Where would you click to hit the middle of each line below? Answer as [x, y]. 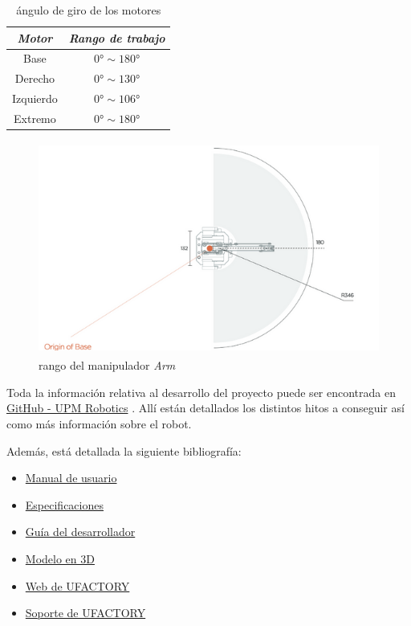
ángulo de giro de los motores [89, 10]
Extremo [35, 118]
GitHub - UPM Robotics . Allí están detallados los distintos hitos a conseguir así [205, 408]
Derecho [35, 78]
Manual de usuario [71, 478]
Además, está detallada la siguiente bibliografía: [124, 450]
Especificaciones [64, 504]
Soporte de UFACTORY [85, 613]
